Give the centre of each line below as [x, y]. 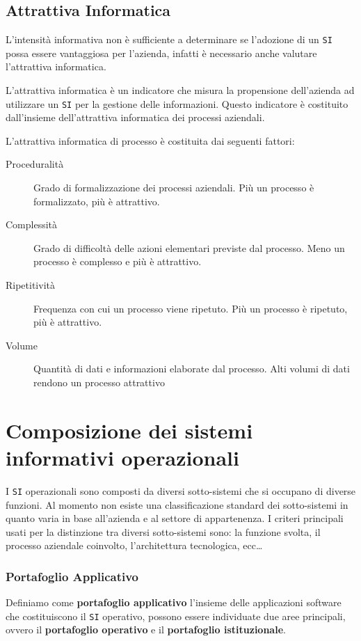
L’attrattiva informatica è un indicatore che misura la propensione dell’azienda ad [180, 90]
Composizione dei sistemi [129, 430]
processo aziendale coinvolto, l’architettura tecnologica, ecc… [134, 545]
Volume [22, 345]
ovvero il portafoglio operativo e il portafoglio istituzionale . [146, 630]
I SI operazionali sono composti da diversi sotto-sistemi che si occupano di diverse [181, 490]
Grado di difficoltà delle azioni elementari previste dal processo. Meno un [189, 247]
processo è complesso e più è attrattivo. [118, 261]
